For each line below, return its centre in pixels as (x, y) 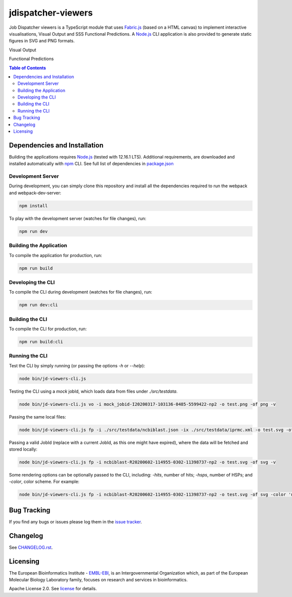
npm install (34, 206)
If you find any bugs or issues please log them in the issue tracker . (75, 521)
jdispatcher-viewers (51, 13)
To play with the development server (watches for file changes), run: (78, 218)
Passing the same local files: (37, 417)
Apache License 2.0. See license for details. (53, 589)
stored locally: (23, 449)
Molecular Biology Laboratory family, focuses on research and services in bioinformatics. (98, 580)
